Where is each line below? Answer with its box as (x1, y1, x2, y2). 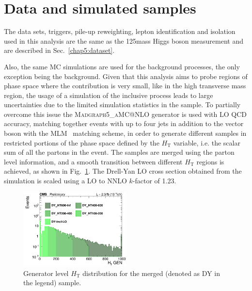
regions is (196, 156, 224, 166)
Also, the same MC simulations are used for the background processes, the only (4, 61, 240, 71)
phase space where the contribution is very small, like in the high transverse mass (4, 81, 246, 91)
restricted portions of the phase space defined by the (4, 137, 159, 147)
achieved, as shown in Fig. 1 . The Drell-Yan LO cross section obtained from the (4, 166, 242, 176)
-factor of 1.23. (132, 176, 176, 186)
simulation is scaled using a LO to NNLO (4, 176, 127, 186)
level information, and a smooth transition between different (4, 156, 183, 166)
